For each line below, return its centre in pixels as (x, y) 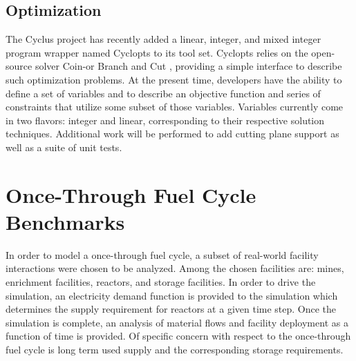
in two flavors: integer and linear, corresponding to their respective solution (165, 120)
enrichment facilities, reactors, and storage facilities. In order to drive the (161, 282)
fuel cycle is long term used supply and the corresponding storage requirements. (175, 350)
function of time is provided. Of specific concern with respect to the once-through (178, 336)
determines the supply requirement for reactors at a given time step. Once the (171, 309)
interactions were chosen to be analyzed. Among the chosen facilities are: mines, (175, 268)
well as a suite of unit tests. (64, 147)
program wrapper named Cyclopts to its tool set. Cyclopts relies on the (157, 52)
